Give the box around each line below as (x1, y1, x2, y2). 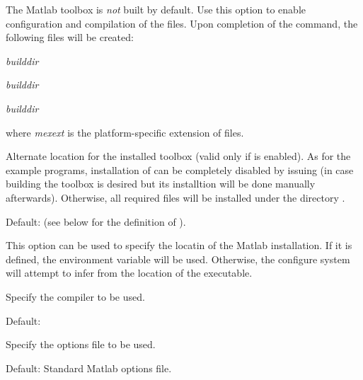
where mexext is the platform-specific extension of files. (6, 125, 244, 139)
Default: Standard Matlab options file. (6, 360, 172, 375)
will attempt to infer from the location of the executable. (6, 265, 253, 280)
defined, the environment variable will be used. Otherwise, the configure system (6, 251, 350, 266)
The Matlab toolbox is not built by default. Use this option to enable (6, 2, 306, 16)
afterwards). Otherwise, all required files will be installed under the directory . (6, 190, 345, 205)
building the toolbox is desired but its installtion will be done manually (6, 176, 316, 191)
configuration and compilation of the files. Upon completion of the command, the (6, 16, 358, 30)
